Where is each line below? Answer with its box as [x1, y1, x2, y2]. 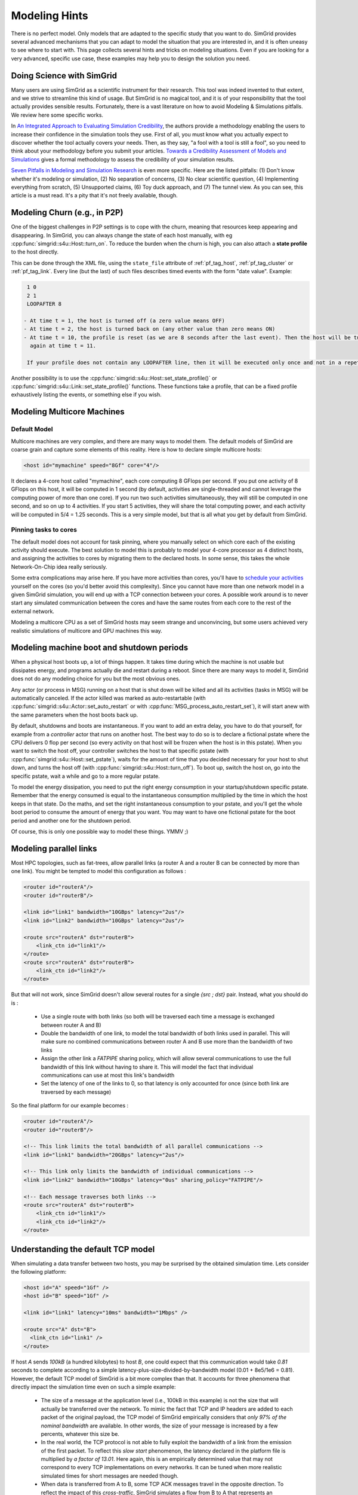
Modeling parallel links [11, 843, 97, 853]
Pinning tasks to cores [11, 526, 78, 534]
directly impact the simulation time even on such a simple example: [11, 1383, 176, 1390]
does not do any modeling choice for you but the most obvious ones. [11, 675, 181, 682]
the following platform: [11, 1268, 67, 1276]
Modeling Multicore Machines [11, 407, 125, 417]
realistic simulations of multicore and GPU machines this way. [11, 627, 162, 634]
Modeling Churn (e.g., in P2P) [11, 208, 124, 218]
